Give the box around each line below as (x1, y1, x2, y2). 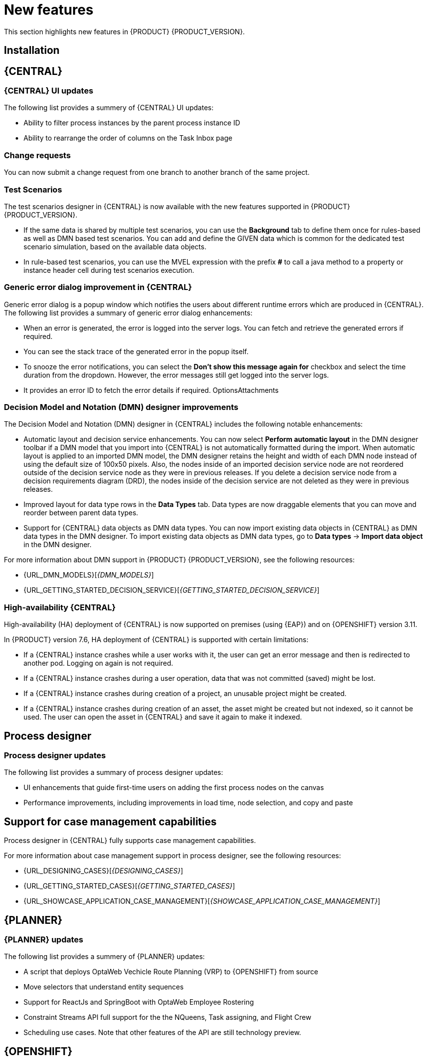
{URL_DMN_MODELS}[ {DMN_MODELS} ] (24, 571, 154, 579)
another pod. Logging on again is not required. (24, 659, 173, 668)
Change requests (4, 150, 71, 160)
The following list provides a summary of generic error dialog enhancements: (4, 308, 253, 317)
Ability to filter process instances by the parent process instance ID (24, 119, 240, 127)
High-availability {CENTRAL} (4, 602, 116, 612)
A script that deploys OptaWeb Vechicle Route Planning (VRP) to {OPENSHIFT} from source (24, 967, 318, 976)
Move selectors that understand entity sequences (24, 983, 184, 991)
